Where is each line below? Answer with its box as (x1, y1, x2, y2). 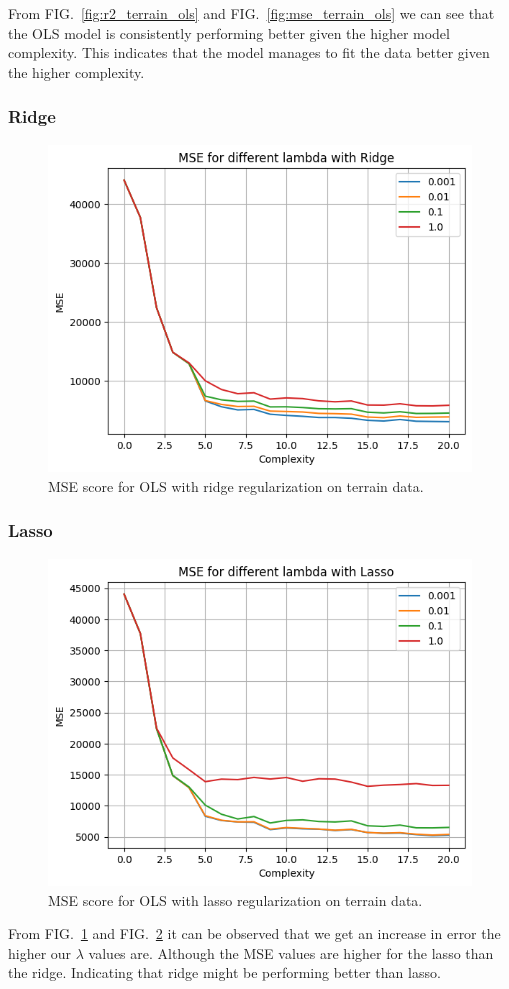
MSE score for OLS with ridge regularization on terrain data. (48, 475, 424, 496)
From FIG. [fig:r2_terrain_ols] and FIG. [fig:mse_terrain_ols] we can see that (8, 3, 495, 23)
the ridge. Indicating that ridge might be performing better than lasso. (8, 962, 441, 983)
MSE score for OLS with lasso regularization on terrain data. (48, 889, 423, 910)
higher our (8, 942, 72, 963)
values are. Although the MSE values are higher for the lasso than (88, 942, 494, 963)
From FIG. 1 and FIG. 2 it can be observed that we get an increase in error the (8, 923, 501, 944)
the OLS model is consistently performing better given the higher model (8, 22, 450, 43)
